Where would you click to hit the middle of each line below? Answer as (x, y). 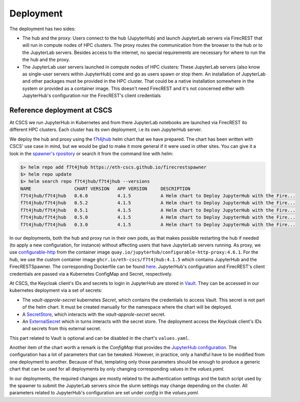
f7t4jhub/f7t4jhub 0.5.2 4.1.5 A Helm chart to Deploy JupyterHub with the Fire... (158, 203)
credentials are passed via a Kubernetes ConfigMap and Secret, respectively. (91, 274)
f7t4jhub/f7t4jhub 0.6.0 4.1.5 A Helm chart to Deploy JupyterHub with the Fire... (158, 196)
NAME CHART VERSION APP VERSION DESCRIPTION (105, 188)
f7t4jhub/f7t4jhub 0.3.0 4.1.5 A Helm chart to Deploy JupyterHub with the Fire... (158, 224)
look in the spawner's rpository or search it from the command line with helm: (91, 154)
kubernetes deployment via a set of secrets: (56, 291)
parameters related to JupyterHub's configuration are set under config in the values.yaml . (104, 393)
